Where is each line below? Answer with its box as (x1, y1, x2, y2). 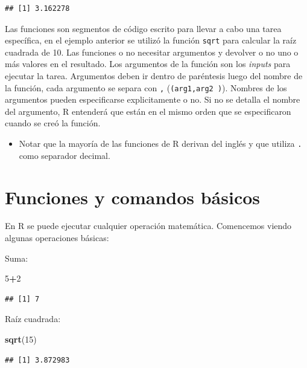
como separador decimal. (19, 149, 110, 161)
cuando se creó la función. (5, 117, 101, 129)
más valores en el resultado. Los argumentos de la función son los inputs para (5, 57, 291, 70)
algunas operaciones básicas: (5, 231, 109, 244)
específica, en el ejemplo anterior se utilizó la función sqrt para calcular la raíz (5, 34, 297, 47)
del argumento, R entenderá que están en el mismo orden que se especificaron (5, 105, 291, 117)
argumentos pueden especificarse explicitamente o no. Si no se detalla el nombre (5, 93, 300, 106)
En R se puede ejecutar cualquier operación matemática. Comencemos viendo (5, 219, 292, 232)
